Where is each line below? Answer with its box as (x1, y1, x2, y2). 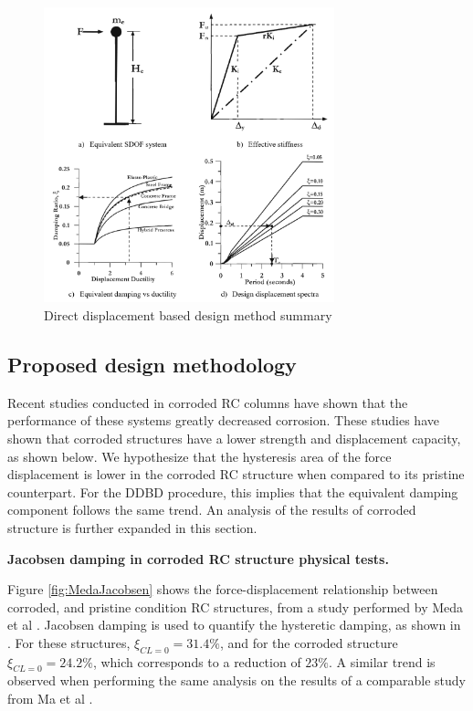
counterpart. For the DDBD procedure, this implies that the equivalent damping (7, 482, 458, 501)
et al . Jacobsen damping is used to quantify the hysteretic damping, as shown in (7, 615, 461, 634)
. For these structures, (7, 633, 131, 652)
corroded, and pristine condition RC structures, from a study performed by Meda (7, 597, 464, 616)
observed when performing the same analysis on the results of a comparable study (7, 671, 466, 690)
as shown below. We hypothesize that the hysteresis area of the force (7, 446, 392, 465)
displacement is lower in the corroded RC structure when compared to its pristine (7, 465, 465, 484)
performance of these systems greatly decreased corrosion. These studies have (7, 411, 439, 430)
